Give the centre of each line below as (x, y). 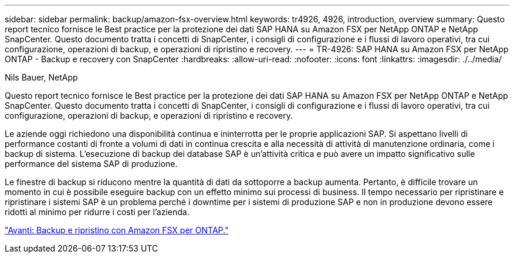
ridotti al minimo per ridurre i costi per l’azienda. (97, 212)
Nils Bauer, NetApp (41, 77)
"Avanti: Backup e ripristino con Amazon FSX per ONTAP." (117, 230)
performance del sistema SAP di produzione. (91, 164)
